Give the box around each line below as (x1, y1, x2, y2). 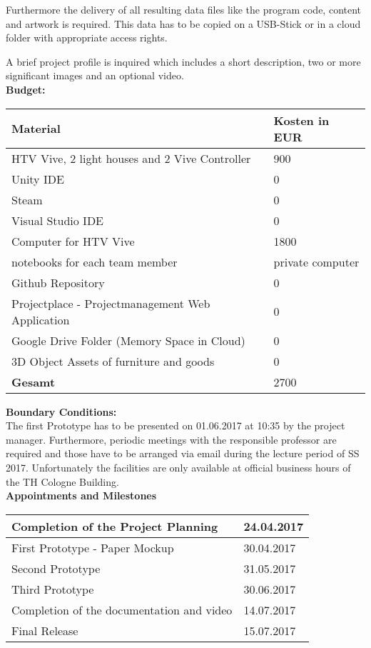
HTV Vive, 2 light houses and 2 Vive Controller (11, 149, 251, 166)
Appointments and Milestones (6, 488, 157, 503)
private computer (273, 253, 360, 270)
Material (11, 120, 61, 137)
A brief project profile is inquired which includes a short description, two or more (6, 54, 361, 69)
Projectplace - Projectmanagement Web (11, 294, 210, 311)
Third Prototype (11, 580, 94, 597)
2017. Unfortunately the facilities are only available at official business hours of (6, 459, 351, 474)
